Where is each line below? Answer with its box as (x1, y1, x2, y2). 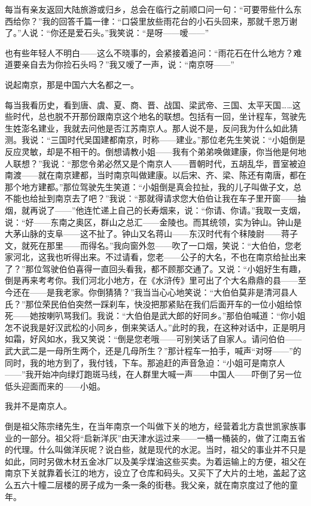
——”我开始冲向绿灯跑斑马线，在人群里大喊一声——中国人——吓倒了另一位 (5, 368, 302, 380)
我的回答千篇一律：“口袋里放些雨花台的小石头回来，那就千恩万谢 (42, 14, 298, 27)
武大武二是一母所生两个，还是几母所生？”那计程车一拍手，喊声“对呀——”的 (5, 345, 301, 357)
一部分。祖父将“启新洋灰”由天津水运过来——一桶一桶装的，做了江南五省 (21, 431, 306, 444)
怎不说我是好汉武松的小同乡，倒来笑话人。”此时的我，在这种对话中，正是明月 (5, 321, 306, 333)
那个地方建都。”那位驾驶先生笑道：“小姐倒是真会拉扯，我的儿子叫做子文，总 (5, 180, 302, 193)
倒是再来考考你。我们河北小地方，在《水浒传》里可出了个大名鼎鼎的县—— (5, 274, 298, 286)
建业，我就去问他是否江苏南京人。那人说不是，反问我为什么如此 (38, 121, 289, 134)
